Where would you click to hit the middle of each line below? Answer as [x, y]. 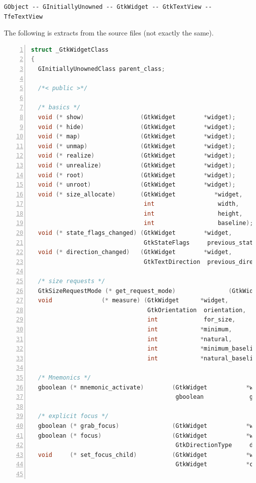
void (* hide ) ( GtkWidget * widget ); [137, 127]
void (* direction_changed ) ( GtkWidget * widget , [135, 252]
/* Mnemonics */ [64, 377]
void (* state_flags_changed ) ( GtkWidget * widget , [135, 233]
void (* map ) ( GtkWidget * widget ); [137, 137]
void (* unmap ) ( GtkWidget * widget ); [137, 146]
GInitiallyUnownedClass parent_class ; [102, 69]
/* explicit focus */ [73, 416]
